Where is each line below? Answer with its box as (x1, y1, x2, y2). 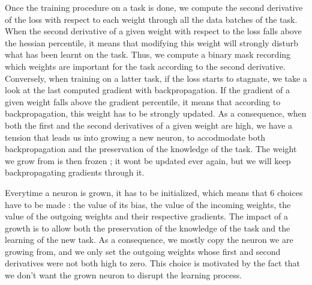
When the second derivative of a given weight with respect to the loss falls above (5, 25, 302, 37)
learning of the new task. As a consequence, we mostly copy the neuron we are (5, 233, 293, 246)
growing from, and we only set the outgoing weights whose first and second (5, 245, 281, 257)
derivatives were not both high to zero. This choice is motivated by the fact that (5, 257, 300, 269)
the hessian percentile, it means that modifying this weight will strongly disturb (5, 36, 299, 49)
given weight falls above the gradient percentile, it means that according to (5, 95, 281, 108)
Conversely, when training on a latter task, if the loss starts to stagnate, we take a (5, 72, 307, 84)
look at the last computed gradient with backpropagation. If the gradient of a (5, 84, 290, 96)
